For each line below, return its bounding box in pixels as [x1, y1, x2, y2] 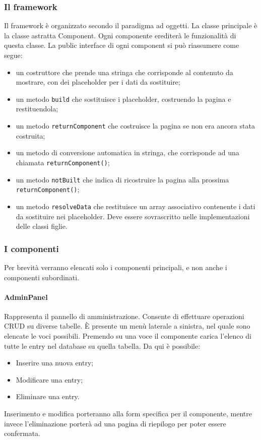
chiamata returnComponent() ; [16, 157, 110, 167]
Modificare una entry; [16, 374, 83, 385]
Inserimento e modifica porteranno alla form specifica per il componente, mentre [4, 408, 252, 419]
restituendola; [16, 103, 58, 114]
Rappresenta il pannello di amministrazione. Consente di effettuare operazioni [4, 310, 244, 321]
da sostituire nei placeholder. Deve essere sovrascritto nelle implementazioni [16, 211, 250, 221]
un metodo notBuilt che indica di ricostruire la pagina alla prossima [16, 174, 229, 184]
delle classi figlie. [16, 221, 68, 231]
